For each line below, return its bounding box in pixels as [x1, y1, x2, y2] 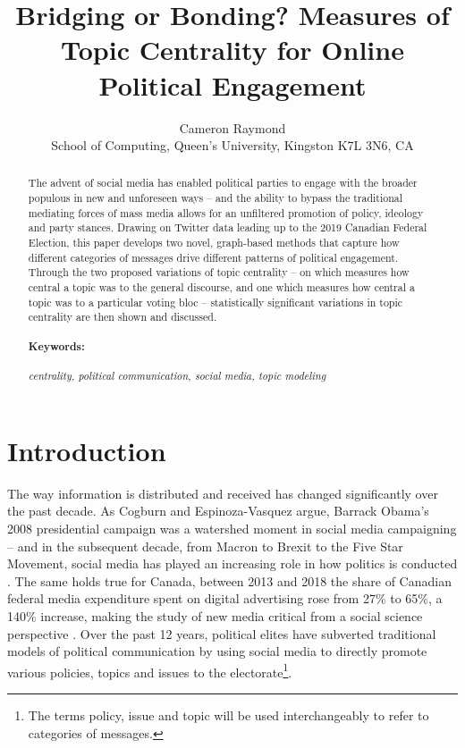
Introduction [7, 432, 166, 468]
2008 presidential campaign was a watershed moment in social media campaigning [7, 518, 457, 537]
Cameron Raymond [179, 118, 286, 137]
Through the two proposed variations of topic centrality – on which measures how [28, 265, 410, 280]
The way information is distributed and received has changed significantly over [7, 483, 438, 502]
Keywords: [28, 338, 85, 354]
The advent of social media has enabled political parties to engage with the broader [28, 175, 418, 190]
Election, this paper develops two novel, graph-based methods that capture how [28, 235, 400, 250]
